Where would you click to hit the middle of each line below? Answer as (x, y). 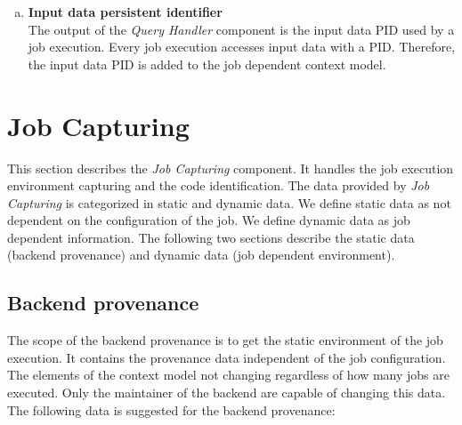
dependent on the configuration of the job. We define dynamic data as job (209, 220)
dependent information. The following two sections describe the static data (211, 237)
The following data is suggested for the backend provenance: (171, 409)
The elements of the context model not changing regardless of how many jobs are (228, 375)
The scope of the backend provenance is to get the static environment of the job (225, 340)
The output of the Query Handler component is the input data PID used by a (241, 29)
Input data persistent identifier (125, 12)
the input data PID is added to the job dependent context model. (207, 64)
